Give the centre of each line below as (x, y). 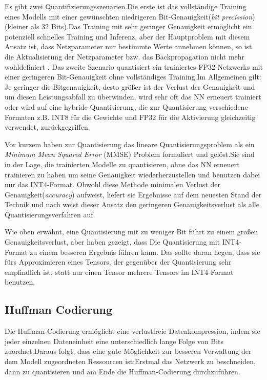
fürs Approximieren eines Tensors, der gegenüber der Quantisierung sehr (118, 262)
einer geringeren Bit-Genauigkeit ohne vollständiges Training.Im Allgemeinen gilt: (133, 77)
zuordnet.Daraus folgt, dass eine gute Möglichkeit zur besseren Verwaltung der (128, 351)
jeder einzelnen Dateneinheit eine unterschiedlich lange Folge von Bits (114, 341)
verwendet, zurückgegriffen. (47, 127)
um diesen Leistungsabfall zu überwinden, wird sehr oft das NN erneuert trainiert (133, 97)
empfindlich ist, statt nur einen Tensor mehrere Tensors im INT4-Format (119, 272)
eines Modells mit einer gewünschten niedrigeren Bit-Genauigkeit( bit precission (129, 16)
